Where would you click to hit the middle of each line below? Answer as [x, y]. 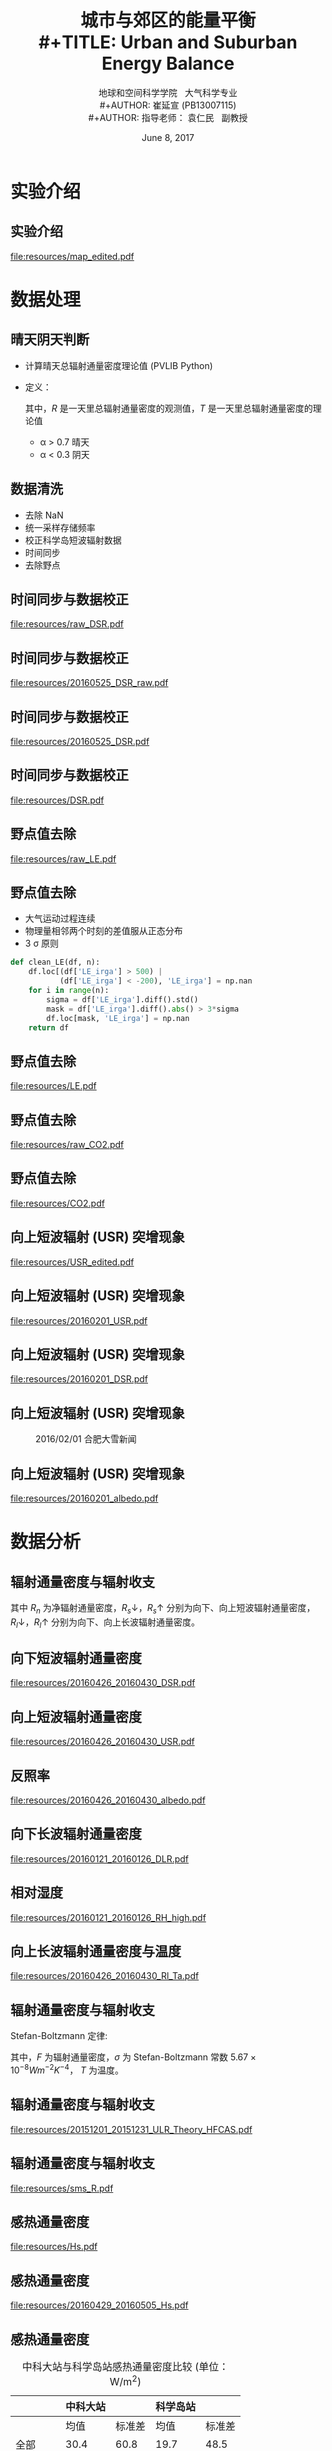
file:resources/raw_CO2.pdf [67, 1145]
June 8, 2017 [168, 137]
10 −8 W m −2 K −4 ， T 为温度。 [67, 2069]
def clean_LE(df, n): [55, 962]
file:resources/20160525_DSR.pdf [80, 741]
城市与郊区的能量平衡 [167, 20]
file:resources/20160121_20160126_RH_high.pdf [108, 1917]
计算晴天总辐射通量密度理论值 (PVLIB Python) [118, 365]
